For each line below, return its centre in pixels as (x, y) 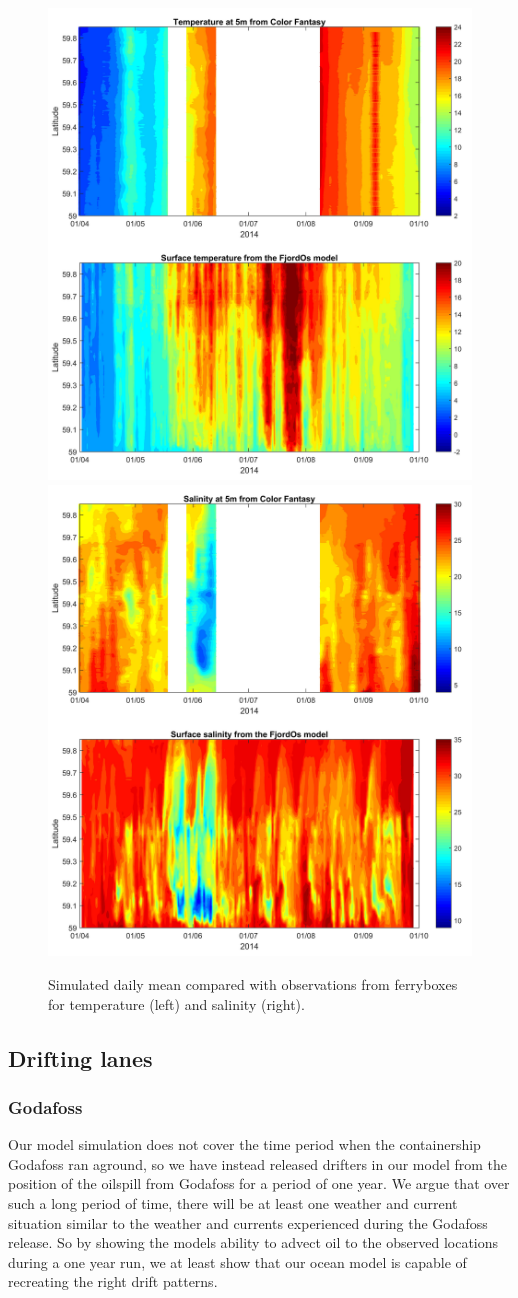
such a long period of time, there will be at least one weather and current (233, 1203)
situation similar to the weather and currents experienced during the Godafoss (248, 1222)
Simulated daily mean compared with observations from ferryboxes (253, 984)
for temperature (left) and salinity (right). (176, 1003)
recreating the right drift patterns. (113, 1281)
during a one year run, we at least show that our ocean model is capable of (237, 1261)
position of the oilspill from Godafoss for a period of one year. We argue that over (259, 1183)
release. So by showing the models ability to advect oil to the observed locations (253, 1242)
